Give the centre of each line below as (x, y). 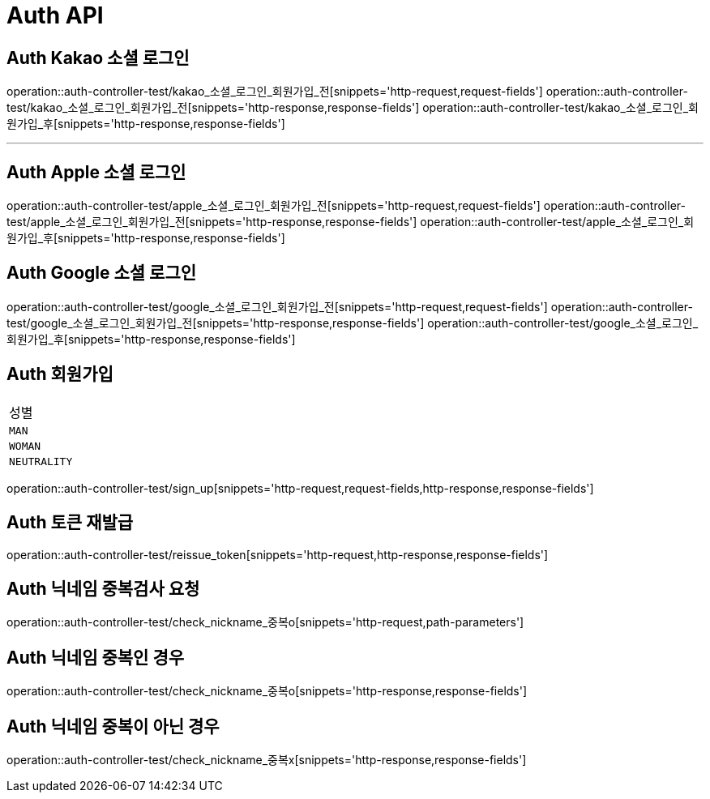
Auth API (55, 15)
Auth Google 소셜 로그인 (102, 273)
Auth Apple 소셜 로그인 (96, 172)
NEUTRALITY (41, 461)
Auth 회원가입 (60, 374)
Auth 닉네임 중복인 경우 (96, 657)
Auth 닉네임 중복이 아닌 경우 (113, 726)
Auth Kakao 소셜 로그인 (98, 58)
